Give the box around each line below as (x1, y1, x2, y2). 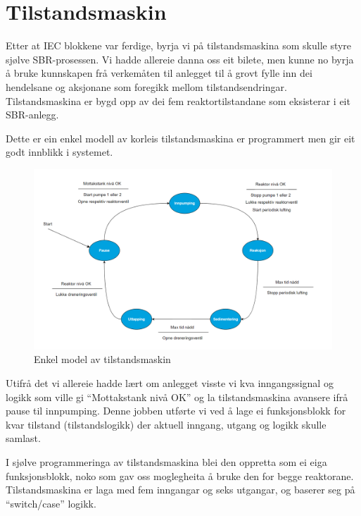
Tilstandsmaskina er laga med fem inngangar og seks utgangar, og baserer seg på (6, 482, 355, 497)
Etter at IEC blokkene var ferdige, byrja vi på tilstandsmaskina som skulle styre (6, 38, 352, 53)
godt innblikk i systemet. (6, 145, 113, 159)
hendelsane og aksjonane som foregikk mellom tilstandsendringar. (6, 79, 287, 94)
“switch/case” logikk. (6, 496, 96, 510)
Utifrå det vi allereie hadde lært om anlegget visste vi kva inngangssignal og (6, 375, 334, 390)
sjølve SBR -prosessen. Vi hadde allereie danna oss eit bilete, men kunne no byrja (6, 51, 354, 66)
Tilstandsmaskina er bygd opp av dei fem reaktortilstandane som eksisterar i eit (6, 93, 350, 108)
